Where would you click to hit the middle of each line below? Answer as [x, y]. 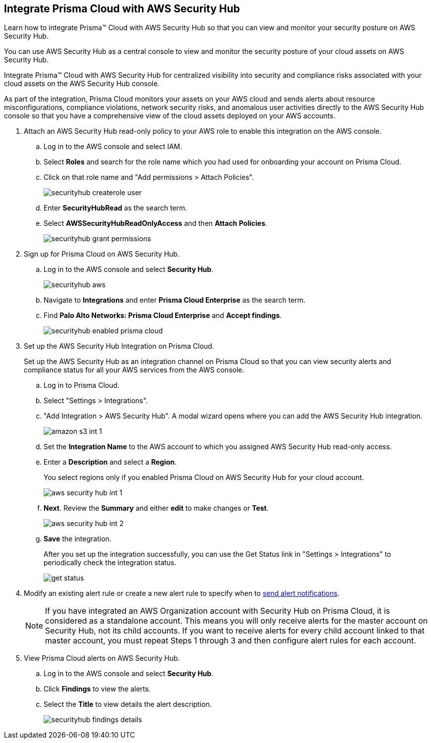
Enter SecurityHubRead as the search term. [116, 208]
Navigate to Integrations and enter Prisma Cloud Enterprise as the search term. [175, 300]
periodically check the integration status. [110, 563]
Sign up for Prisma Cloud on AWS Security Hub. [102, 254]
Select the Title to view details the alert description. [128, 704]
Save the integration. [78, 539]
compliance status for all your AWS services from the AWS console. [134, 370]
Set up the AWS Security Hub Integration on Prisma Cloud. [119, 346]
